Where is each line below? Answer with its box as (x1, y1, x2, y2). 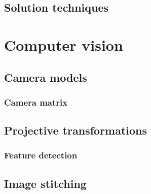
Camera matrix (4, 95, 68, 108)
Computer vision (4, 34, 123, 55)
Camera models (4, 69, 87, 85)
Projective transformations (4, 122, 147, 138)
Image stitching (4, 175, 87, 191)
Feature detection (4, 149, 78, 161)
